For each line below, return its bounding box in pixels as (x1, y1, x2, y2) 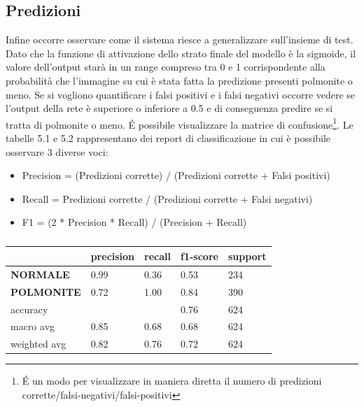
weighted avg (10, 336, 66, 351)
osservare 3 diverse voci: (6, 144, 108, 159)
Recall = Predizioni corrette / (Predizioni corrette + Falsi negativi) (22, 191, 313, 206)
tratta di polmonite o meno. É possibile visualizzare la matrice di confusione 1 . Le (6, 115, 353, 131)
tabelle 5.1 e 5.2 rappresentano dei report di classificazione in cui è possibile (6, 131, 331, 145)
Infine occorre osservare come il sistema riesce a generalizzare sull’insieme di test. (6, 32, 353, 47)
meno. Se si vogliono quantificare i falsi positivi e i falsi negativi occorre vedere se (6, 87, 356, 101)
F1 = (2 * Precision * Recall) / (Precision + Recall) (22, 215, 247, 229)
